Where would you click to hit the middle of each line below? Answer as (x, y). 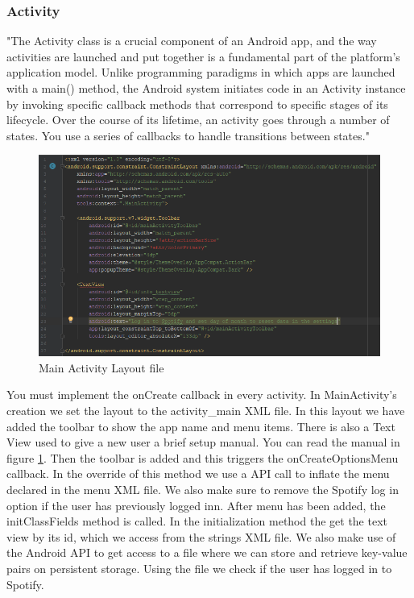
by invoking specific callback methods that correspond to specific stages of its (197, 104)
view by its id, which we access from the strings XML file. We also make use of (201, 536)
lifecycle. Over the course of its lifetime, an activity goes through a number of (198, 120)
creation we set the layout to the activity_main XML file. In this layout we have (206, 411)
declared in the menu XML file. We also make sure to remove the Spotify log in (203, 489)
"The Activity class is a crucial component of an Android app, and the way (192, 41)
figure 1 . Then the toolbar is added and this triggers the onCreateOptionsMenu (203, 457)
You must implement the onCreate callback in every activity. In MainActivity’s (202, 395)
